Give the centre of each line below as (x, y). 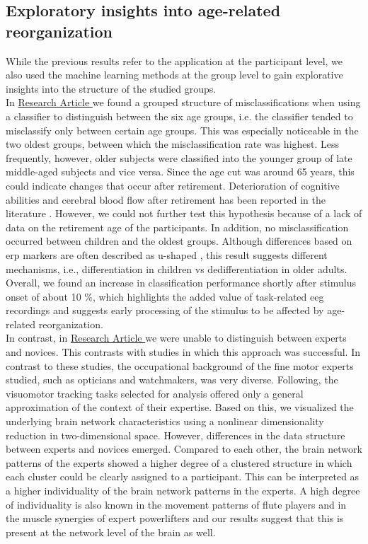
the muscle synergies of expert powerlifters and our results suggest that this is (175, 518)
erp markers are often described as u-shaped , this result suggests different (167, 254)
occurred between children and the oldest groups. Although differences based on (179, 241)
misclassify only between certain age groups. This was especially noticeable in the (182, 130)
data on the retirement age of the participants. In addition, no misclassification (177, 227)
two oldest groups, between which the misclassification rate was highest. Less (173, 144)
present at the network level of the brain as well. (111, 532)
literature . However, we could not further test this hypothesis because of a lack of (184, 213)
